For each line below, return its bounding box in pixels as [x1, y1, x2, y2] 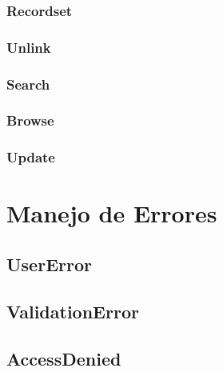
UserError [6, 251, 92, 276]
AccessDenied [6, 346, 121, 370]
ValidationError [6, 298, 139, 323]
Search [6, 74, 50, 94]
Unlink [6, 37, 51, 57]
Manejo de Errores [6, 197, 217, 230]
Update [6, 147, 55, 167]
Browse [6, 110, 54, 130]
